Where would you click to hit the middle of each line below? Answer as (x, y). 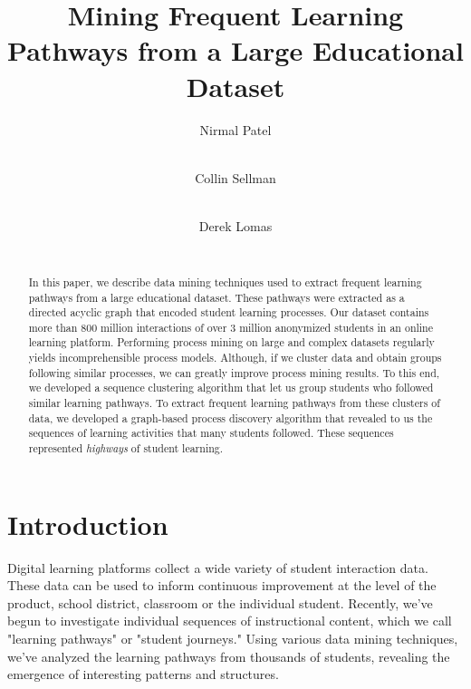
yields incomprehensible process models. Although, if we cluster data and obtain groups (235, 358)
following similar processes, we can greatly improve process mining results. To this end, (234, 372)
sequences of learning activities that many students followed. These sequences (211, 433)
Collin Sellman (235, 177)
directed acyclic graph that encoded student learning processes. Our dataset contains (229, 312)
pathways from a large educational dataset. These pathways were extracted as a (216, 297)
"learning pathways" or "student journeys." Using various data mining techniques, (233, 639)
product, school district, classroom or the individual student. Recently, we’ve (220, 602)
